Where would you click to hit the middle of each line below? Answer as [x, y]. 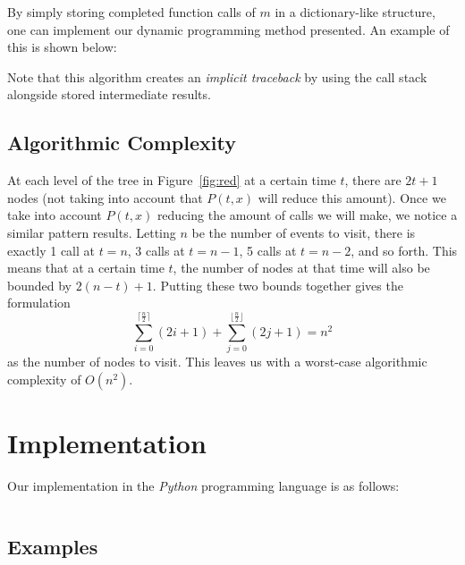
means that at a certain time [86, 268]
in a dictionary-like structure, [355, 12]
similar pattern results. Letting [92, 232]
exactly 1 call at [51, 250]
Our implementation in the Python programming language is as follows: [203, 486]
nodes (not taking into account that [105, 197]
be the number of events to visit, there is [304, 232]
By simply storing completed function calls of [131, 12]
